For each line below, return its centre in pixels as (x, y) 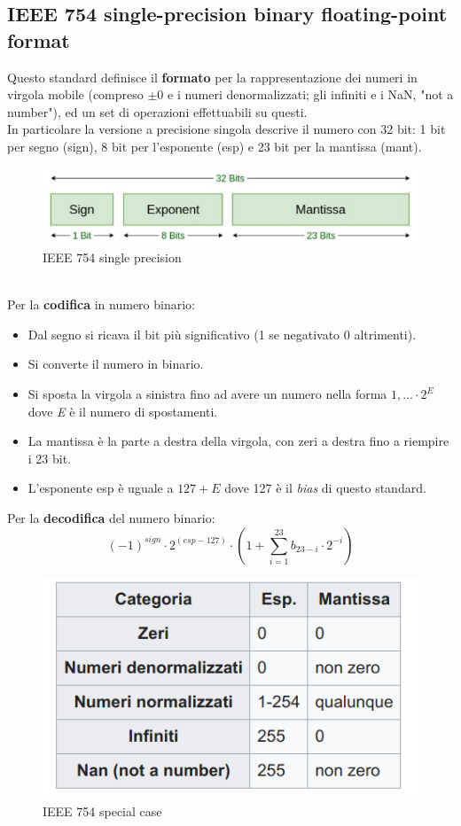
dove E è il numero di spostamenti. (123, 411)
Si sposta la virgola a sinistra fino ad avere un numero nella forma (207, 394)
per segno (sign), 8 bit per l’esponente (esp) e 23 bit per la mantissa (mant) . (215, 146)
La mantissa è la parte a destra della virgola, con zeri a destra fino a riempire (238, 441)
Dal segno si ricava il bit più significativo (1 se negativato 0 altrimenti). (222, 334)
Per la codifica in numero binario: (101, 304)
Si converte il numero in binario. (116, 364)
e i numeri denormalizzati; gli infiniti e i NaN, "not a (311, 94)
